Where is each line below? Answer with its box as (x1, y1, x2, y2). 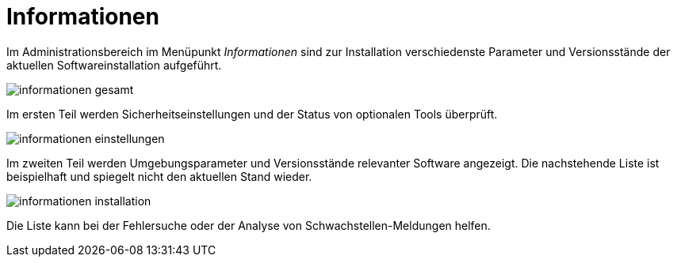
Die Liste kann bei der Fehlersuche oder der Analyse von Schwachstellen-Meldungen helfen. (6, 218, 491, 232)
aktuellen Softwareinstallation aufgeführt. (6, 58, 222, 72)
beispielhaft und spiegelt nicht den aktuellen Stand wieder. (6, 169, 312, 183)
